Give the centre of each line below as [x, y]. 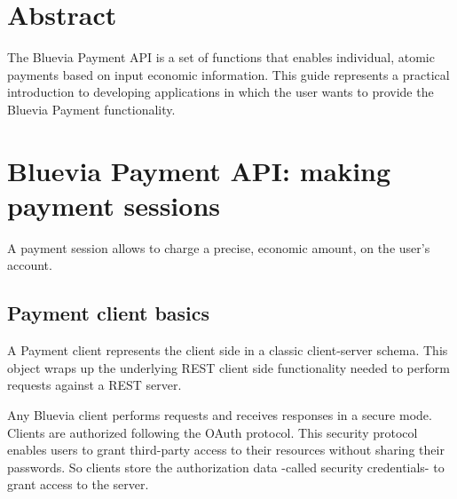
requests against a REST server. [95, 385]
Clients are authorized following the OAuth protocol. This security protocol [213, 432]
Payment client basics [109, 313]
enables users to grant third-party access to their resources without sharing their [226, 450]
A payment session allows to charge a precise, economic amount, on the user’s [219, 247]
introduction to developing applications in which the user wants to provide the [221, 92]
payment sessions [114, 205]
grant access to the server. [78, 484]
